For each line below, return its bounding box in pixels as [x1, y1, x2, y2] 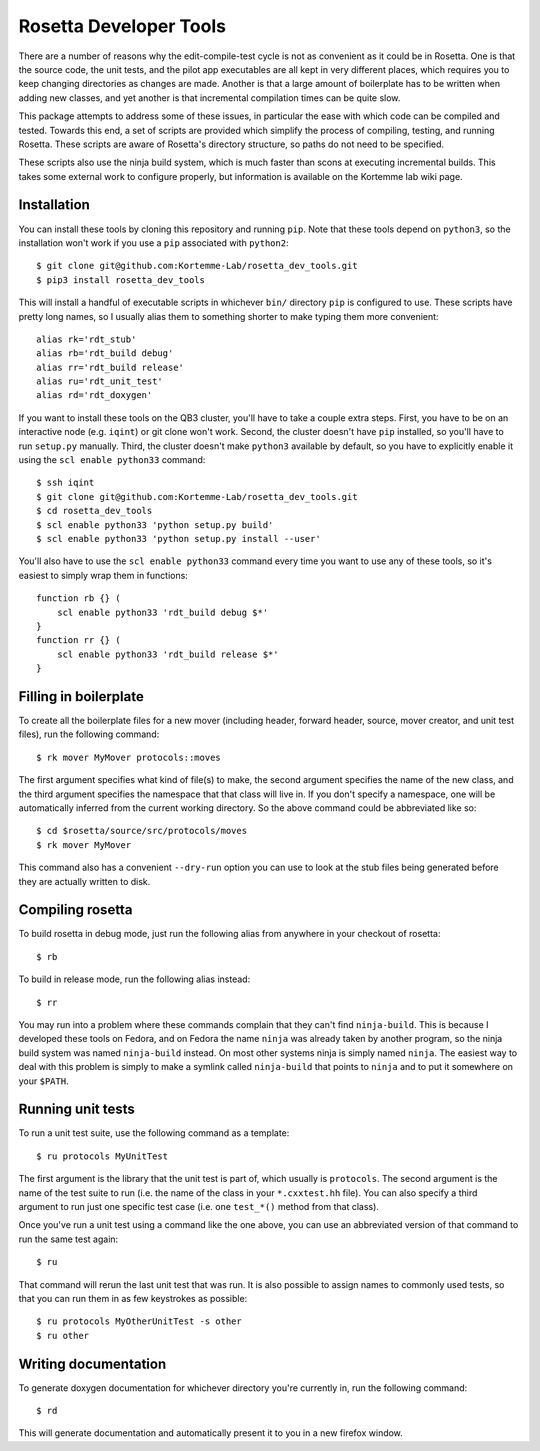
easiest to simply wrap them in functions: [18, 569, 189, 581]
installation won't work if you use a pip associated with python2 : [18, 236, 289, 249]
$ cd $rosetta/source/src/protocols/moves [36, 825, 248, 837]
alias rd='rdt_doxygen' [36, 390, 153, 401]
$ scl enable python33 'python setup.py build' [36, 519, 274, 530]
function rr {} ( [36, 635, 121, 646]
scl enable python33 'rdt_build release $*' [56, 648, 279, 660]
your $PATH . [18, 1075, 69, 1087]
